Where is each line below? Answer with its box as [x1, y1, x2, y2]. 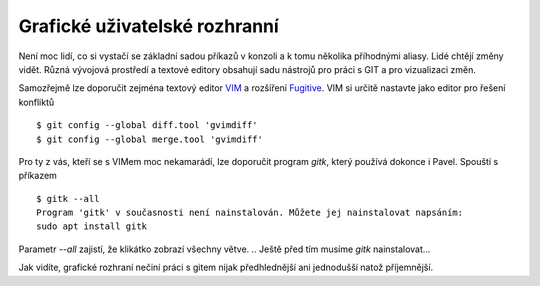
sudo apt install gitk [36, 221, 148, 232]
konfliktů [18, 96, 55, 108]
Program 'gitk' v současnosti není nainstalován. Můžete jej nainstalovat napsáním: [36, 207, 464, 219]
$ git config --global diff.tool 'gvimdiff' [36, 120, 259, 131]
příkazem [18, 170, 57, 182]
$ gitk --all [36, 193, 100, 204]
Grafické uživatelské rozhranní [18, 15, 279, 37]
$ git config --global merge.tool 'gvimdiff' [36, 133, 264, 145]
